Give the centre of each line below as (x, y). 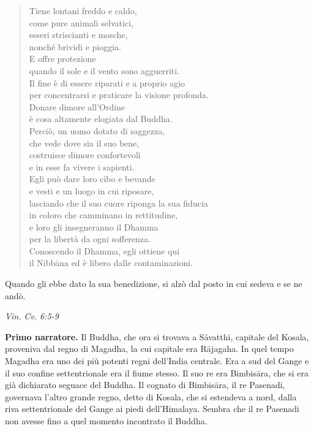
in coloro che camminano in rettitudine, (103, 215)
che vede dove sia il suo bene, (84, 143)
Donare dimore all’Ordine (77, 106)
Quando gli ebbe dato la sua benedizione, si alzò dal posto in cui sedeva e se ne (154, 284)
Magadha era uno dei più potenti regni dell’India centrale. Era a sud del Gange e (157, 361)
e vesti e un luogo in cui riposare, (92, 190)
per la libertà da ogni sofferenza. (90, 239)
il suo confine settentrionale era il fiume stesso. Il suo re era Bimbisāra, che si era (157, 372)
